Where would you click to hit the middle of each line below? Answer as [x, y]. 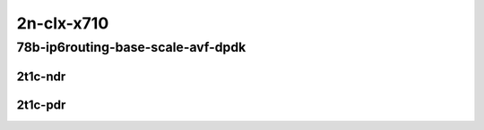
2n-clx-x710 [63, 23]
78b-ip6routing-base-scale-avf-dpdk [131, 47]
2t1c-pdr [41, 105]
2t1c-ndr [41, 76]
